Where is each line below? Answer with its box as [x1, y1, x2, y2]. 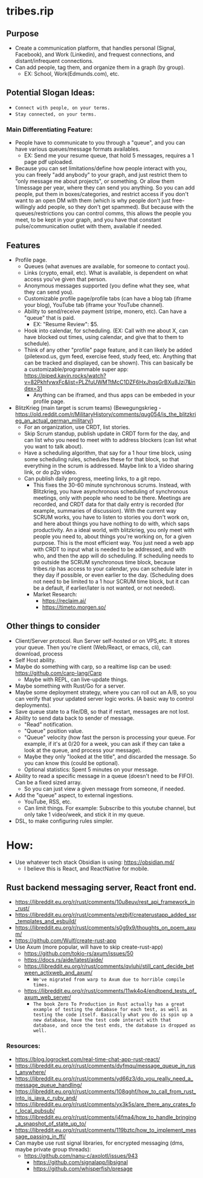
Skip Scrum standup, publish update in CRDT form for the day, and [24, 430, 190, 437]
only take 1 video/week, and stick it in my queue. [24, 811, 145, 818]
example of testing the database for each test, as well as [33, 1007, 188, 1013]
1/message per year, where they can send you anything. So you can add [14, 184, 195, 191]
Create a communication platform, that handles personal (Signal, [14, 44, 176, 51]
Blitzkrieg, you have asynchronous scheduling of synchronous [33, 487, 188, 495]
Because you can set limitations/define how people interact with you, [14, 165, 187, 172]
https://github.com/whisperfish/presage [33, 1165, 133, 1172]
